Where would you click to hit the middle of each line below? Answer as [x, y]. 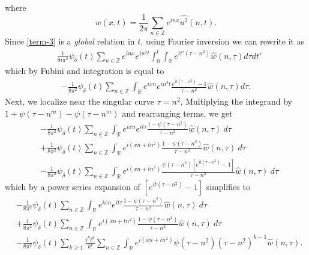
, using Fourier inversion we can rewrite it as [223, 41]
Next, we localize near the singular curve [80, 101]
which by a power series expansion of [73, 186]
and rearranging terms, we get [177, 113]
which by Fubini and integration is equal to [85, 71]
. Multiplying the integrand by [236, 101]
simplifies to [228, 186]
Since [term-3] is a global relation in [70, 41]
